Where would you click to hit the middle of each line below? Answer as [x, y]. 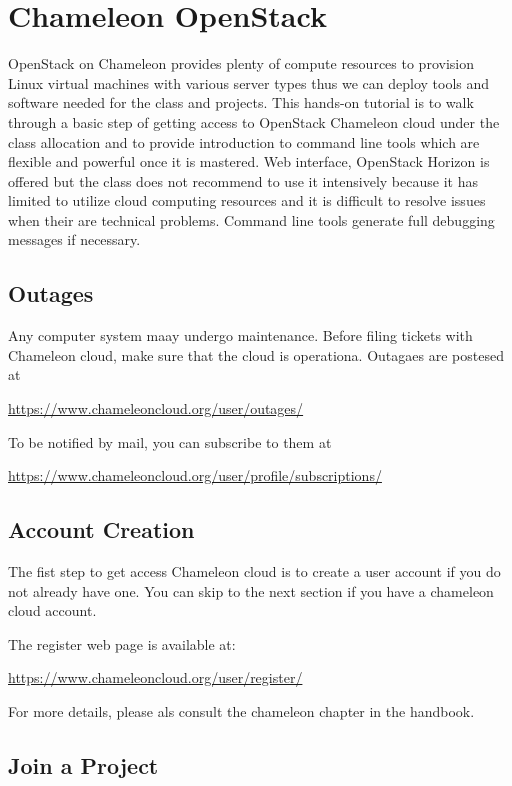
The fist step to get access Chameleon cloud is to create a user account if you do [254, 571]
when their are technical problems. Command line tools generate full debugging [251, 219]
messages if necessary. [74, 239]
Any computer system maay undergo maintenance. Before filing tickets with [240, 335]
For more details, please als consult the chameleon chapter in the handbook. [241, 711]
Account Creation [101, 529]
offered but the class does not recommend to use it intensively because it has [243, 180]
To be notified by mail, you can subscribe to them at [170, 441]
